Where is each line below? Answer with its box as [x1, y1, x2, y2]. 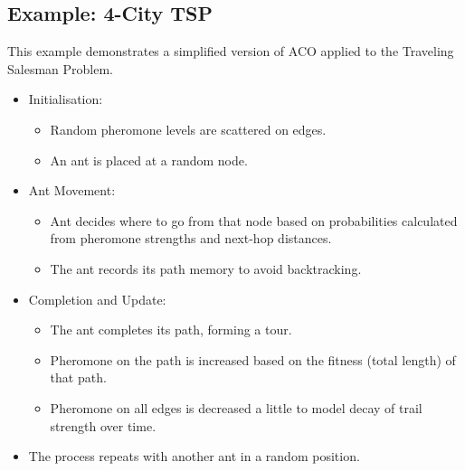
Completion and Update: [28, 289, 166, 308]
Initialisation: [28, 89, 103, 108]
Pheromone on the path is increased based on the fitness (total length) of [50, 350, 456, 369]
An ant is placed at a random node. [50, 150, 248, 169]
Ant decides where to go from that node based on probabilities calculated [50, 211, 458, 230]
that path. [50, 368, 107, 387]
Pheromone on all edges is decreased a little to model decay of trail [50, 398, 422, 417]
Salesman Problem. [7, 59, 113, 78]
